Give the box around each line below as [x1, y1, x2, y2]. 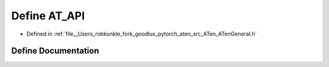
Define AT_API [11, 9, 85, 22]
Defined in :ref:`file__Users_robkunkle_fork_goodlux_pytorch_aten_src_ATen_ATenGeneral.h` [26, 30, 257, 37]
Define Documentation [11, 46, 99, 56]
